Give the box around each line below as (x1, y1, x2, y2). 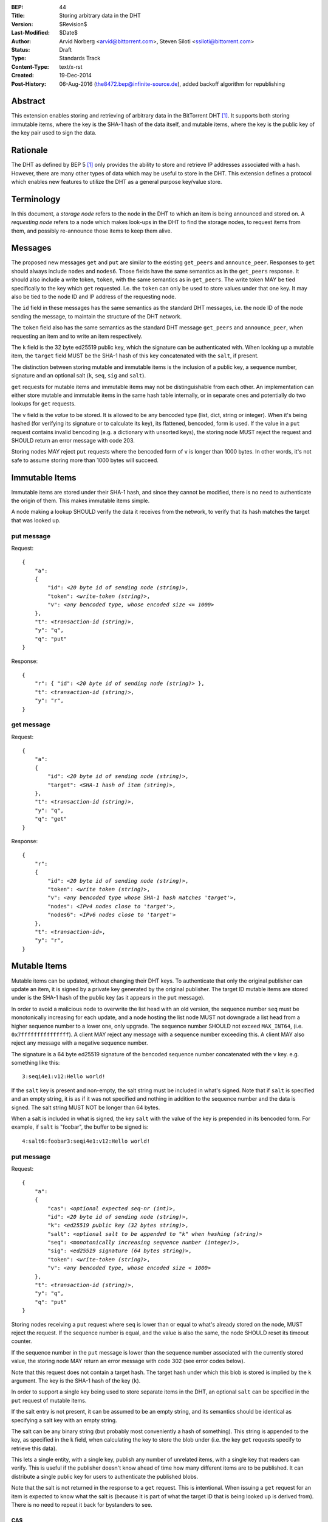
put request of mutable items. (11, 1397, 87, 1404)
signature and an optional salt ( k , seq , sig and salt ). (11, 372, 146, 379)
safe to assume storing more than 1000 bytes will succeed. (11, 457, 159, 464)
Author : (11, 37, 32, 45)
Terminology (11, 194, 61, 204)
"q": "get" (34, 816, 67, 822)
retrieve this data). (11, 1445, 57, 1452)
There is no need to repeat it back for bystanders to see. (11, 1501, 152, 1509)
